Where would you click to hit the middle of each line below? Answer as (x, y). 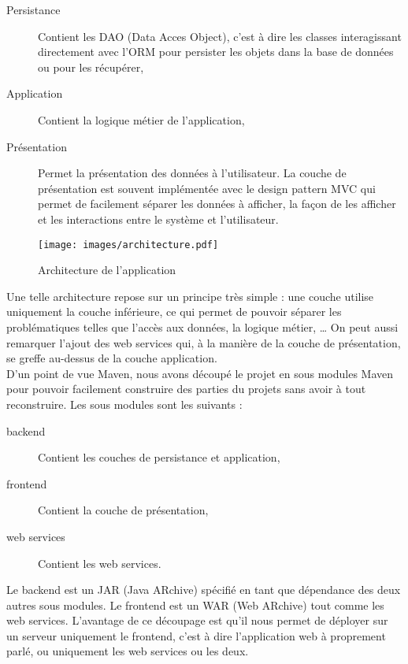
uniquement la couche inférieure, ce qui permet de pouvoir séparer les (174, 312)
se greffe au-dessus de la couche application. (112, 358)
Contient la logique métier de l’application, (141, 119)
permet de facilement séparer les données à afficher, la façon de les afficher (217, 204)
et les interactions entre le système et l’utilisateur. (158, 219)
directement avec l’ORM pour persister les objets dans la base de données (216, 52)
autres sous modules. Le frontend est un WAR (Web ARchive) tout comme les (195, 605)
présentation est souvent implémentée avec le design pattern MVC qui (207, 188)
